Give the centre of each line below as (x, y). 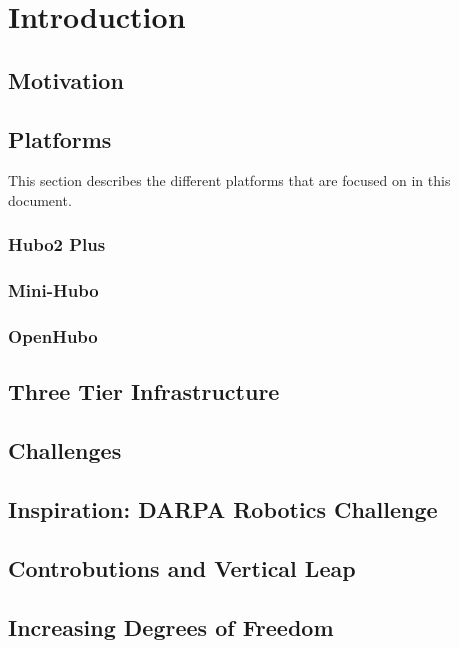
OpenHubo (53, 336)
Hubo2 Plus (57, 244)
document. (40, 199)
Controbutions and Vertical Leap (182, 567)
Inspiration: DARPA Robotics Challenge (223, 509)
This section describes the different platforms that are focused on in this (229, 180)
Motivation (66, 79)
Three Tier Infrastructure (144, 391)
